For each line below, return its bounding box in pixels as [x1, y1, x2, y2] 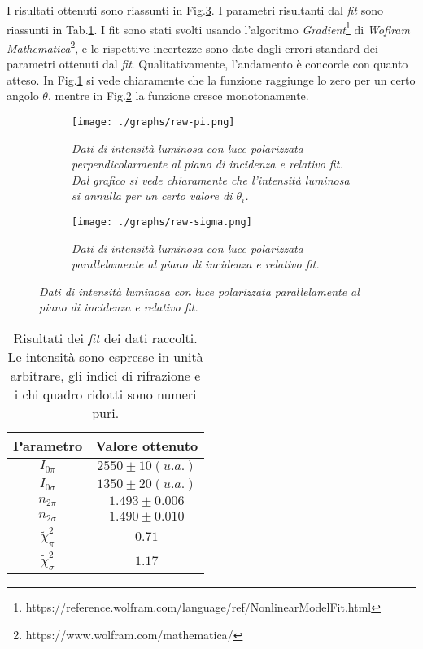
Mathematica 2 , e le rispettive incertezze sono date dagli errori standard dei [7, 37, 378, 56]
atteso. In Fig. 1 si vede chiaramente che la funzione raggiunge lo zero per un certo [7, 71, 416, 88]
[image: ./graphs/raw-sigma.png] [72, 216, 252, 228]
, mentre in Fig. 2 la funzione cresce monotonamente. [47, 87, 309, 104]
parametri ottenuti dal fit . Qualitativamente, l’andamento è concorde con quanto [7, 55, 408, 72]
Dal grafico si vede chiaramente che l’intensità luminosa [72, 171, 350, 188]
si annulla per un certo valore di [72, 187, 233, 204]
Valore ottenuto [95, 435, 198, 455]
